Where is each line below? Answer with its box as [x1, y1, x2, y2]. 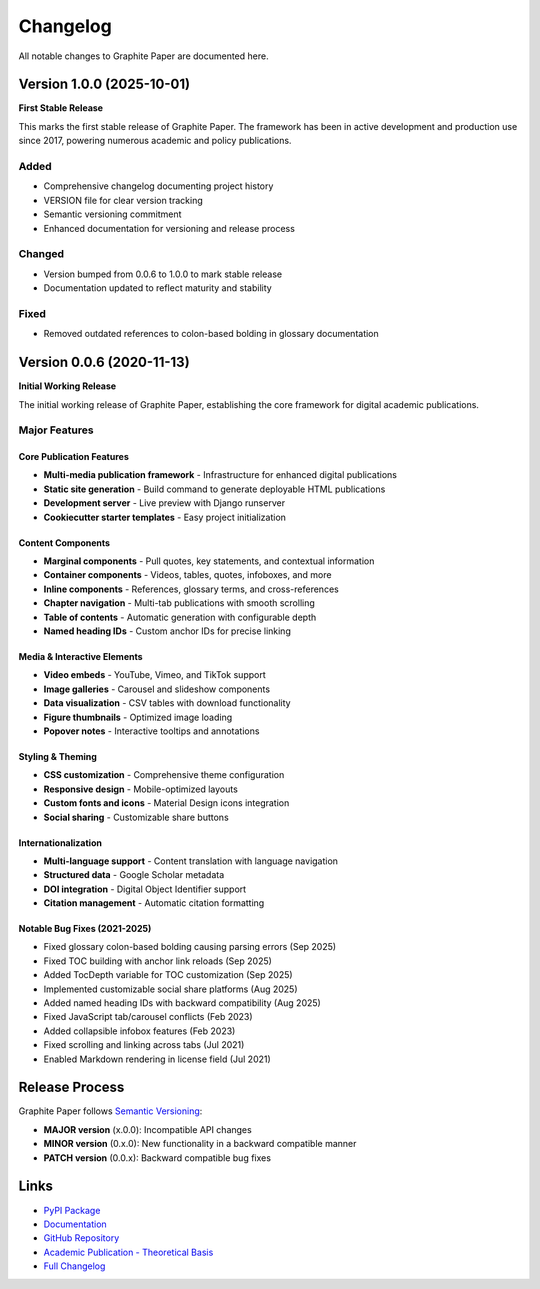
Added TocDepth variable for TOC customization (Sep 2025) [43, 969, 294, 981]
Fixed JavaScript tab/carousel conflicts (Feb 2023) [43, 1011, 254, 1023]
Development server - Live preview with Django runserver [43, 497, 285, 509]
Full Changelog [43, 1260, 106, 1272]
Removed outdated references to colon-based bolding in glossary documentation [43, 328, 379, 340]
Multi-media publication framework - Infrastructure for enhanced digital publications [43, 469, 397, 481]
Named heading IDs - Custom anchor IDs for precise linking [43, 625, 292, 637]
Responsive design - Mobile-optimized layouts [43, 783, 239, 795]
